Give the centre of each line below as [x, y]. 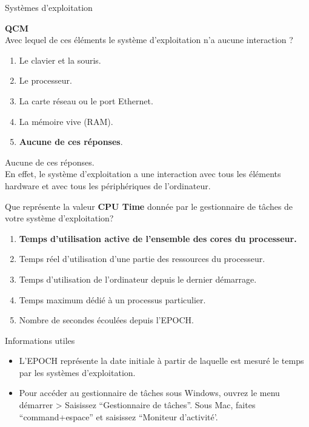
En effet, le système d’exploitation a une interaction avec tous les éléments [143, 174]
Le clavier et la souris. [60, 60]
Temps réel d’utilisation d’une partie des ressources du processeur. [142, 259]
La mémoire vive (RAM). [66, 121]
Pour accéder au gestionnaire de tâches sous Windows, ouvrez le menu [149, 393]
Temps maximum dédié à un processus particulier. [112, 299]
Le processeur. [45, 80]
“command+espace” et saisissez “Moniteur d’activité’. [118, 416]
